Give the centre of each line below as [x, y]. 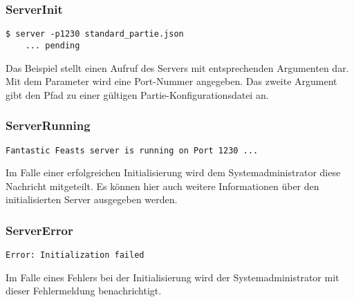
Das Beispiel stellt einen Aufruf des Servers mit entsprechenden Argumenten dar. [177, 67]
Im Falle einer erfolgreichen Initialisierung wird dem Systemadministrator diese [173, 172]
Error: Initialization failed [75, 255]
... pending [53, 45]
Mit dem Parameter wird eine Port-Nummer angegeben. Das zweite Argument [171, 81]
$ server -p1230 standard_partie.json [95, 34]
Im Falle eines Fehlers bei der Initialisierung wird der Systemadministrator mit [173, 277]
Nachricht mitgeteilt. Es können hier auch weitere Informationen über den [162, 186]
